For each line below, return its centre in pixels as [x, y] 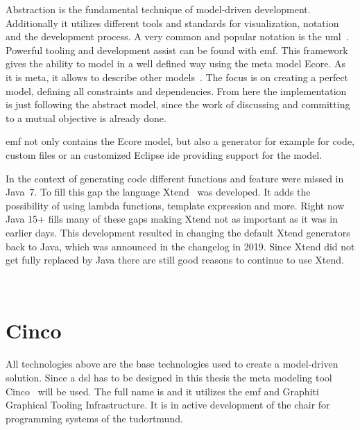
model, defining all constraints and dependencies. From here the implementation [176, 91]
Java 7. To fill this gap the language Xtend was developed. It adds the [158, 192]
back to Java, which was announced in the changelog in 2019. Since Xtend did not [180, 246]
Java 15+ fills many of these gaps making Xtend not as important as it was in [172, 219]
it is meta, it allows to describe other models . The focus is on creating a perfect [177, 77]
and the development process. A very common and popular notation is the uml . [177, 36]
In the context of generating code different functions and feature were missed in [175, 178]
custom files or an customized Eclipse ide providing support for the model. [164, 154]
